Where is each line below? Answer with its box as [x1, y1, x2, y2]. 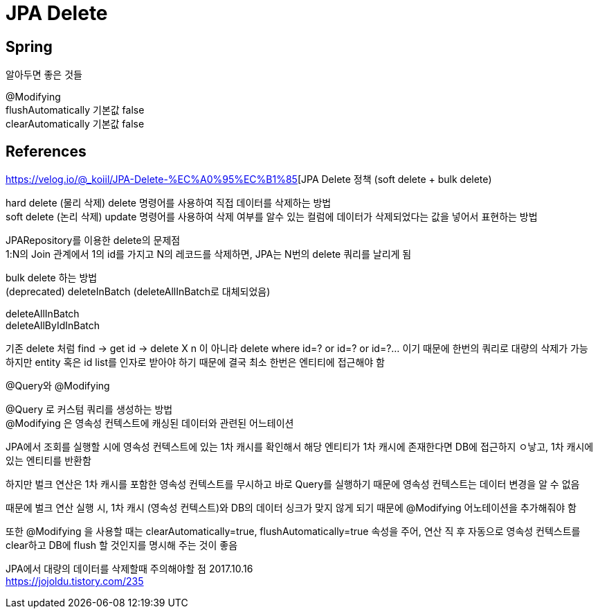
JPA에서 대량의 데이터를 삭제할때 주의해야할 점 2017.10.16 [6, 563, 253, 575]
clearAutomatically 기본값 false [6, 118, 145, 130]
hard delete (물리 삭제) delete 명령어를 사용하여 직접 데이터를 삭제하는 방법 [6, 197, 332, 209]
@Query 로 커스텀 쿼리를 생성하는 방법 [6, 403, 173, 416]
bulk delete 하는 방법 [6, 272, 98, 284]
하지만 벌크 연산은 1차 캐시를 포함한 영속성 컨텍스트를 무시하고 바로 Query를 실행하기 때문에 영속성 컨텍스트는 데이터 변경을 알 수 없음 [6, 478, 580, 491]
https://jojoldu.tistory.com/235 [6, 575, 144, 588]
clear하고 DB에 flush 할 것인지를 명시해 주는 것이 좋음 [6, 539, 238, 552]
